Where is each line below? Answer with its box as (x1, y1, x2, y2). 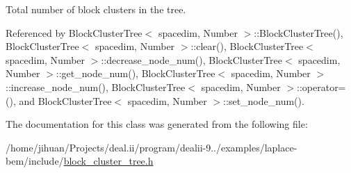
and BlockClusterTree (19, 93, 112, 108)
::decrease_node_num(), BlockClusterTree (101, 52, 283, 67)
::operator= (297, 79, 346, 94)
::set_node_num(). (223, 93, 304, 108)
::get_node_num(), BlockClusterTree (56, 66, 215, 81)
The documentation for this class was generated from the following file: (6, 117, 308, 131)
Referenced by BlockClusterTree (6, 25, 142, 40)
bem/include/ (6, 154, 64, 168)
